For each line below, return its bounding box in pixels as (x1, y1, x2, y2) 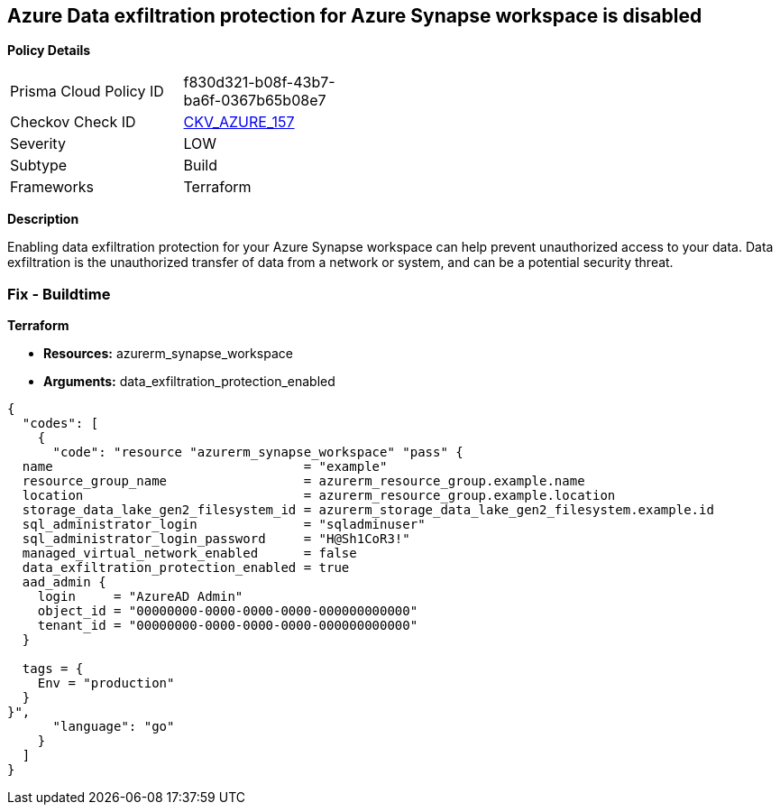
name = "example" (22, 459, 388, 475)
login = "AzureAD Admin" (37, 589, 243, 604)
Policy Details (7, 42, 91, 59)
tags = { (22, 661, 84, 677)
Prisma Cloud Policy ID (10, 82, 164, 101)
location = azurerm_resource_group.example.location (22, 488, 616, 503)
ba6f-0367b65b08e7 (183, 91, 326, 110)
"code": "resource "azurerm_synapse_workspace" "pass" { (52, 445, 463, 460)
